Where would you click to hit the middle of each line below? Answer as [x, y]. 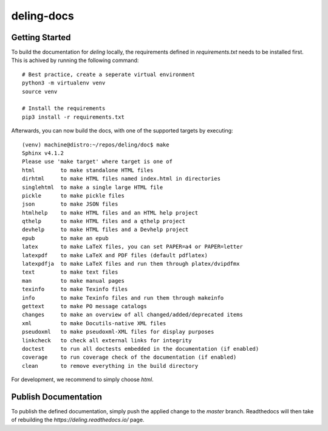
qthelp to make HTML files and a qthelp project [104, 221]
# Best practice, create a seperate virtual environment [109, 74]
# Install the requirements [64, 109]
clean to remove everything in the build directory [110, 366]
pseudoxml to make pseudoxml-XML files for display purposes [118, 332]
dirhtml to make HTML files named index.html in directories [121, 179]
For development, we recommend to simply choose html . [83, 379]
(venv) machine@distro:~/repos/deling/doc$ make [96, 145]
